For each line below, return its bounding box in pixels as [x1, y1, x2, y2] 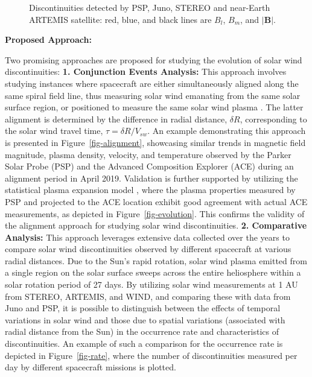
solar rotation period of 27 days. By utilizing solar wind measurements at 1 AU [5, 278, 298, 291]
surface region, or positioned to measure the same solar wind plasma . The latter [5, 101, 304, 113]
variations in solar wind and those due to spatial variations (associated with [5, 313, 285, 326]
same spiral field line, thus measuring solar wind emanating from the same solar [5, 89, 301, 101]
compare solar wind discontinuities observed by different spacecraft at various [5, 242, 291, 255]
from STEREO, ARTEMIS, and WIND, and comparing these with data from [5, 290, 291, 302]
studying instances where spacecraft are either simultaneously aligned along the [5, 77, 299, 89]
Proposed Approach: [5, 33, 92, 46]
